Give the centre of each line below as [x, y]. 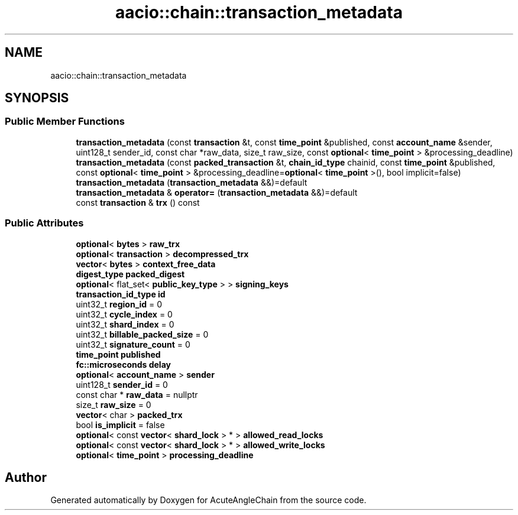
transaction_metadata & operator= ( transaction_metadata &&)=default [217, 192]
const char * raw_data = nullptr [137, 394]
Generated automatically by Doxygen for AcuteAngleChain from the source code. [208, 500]
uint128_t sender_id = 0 [122, 384]
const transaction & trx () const [138, 202]
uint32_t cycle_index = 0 [124, 314]
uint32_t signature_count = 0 [133, 344]
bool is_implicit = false [120, 425]
